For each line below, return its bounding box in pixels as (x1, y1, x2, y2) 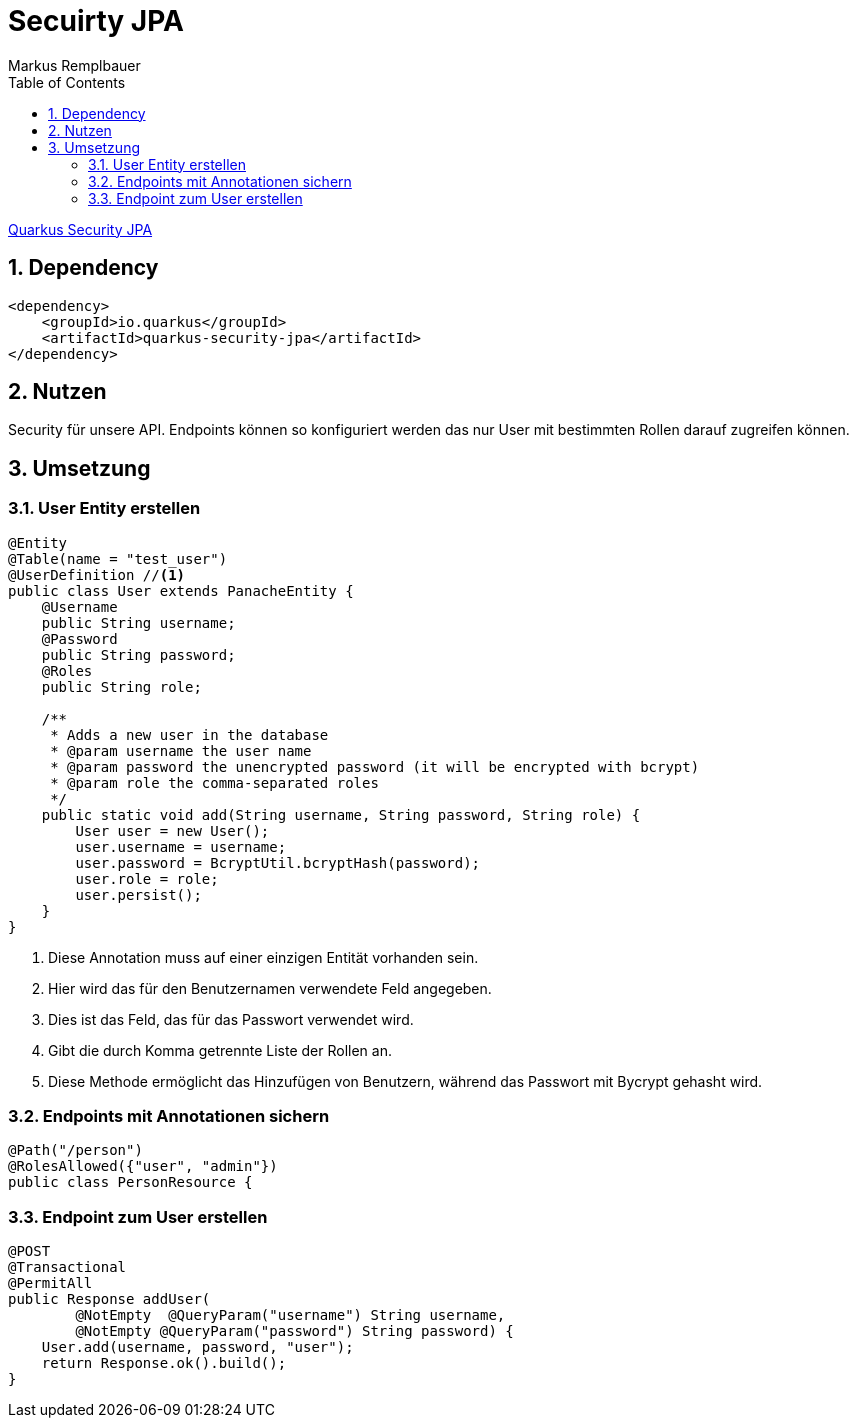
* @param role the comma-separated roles (50, 774, 379, 791)
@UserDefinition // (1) (8, 566, 186, 583)
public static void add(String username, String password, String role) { (41, 806, 641, 823)
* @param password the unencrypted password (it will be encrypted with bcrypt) (50, 758, 700, 775)
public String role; (41, 678, 202, 695)
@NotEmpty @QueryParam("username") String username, (75, 1307, 506, 1324)
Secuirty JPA (8, 4, 184, 38)
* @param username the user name (50, 742, 312, 759)
